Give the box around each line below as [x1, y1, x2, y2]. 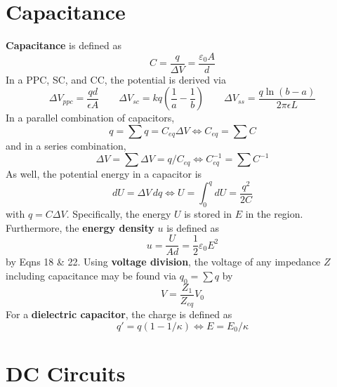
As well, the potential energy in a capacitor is [6, 166, 202, 181]
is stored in [184, 206, 232, 221]
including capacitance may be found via [6, 268, 177, 282]
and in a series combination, [6, 138, 126, 152]
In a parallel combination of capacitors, [6, 110, 175, 125]
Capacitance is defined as [6, 38, 121, 53]
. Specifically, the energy [66, 206, 171, 221]
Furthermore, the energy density [6, 220, 154, 235]
